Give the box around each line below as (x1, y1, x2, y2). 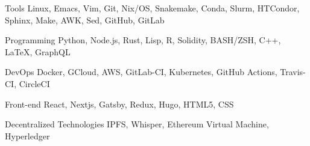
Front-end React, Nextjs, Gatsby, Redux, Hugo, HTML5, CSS (5, 97, 234, 110)
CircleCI (19, 77, 50, 90)
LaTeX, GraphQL (5, 45, 71, 58)
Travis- (280, 65, 306, 78)
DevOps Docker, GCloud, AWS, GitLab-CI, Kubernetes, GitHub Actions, (5, 65, 277, 78)
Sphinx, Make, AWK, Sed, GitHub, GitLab (5, 13, 165, 26)
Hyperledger (5, 129, 50, 142)
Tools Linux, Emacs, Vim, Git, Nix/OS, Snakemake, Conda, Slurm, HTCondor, (5, 2, 300, 14)
